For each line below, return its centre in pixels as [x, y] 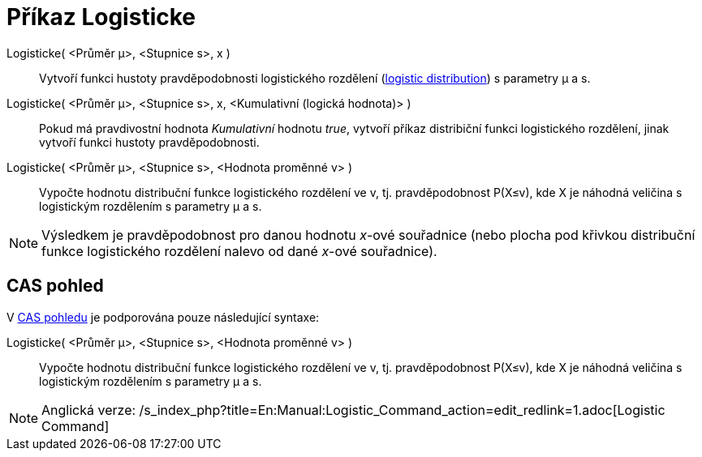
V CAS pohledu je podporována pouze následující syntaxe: [163, 317]
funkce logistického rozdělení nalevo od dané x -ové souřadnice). [239, 251]
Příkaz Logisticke [101, 17]
